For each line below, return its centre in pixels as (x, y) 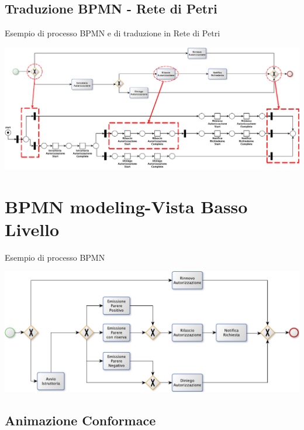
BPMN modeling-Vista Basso (126, 206)
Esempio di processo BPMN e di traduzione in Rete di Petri (113, 33)
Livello (32, 229)
